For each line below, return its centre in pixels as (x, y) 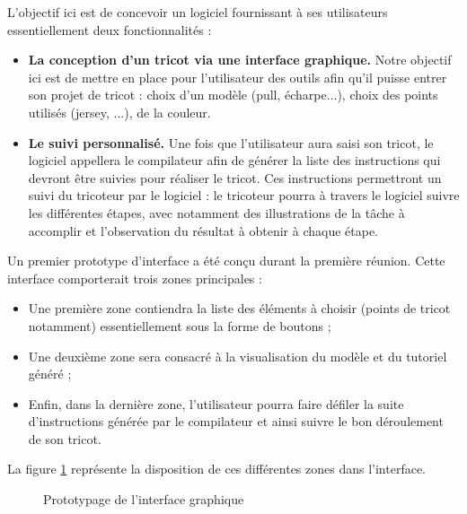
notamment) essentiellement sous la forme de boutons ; (180, 325)
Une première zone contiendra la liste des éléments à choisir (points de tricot (239, 308)
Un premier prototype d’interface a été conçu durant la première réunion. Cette (226, 261)
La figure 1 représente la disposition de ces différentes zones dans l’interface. (217, 469)
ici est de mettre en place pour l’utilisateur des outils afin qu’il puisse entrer (238, 77)
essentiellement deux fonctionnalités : (110, 29)
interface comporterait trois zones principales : (135, 278)
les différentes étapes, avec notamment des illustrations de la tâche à (216, 212)
